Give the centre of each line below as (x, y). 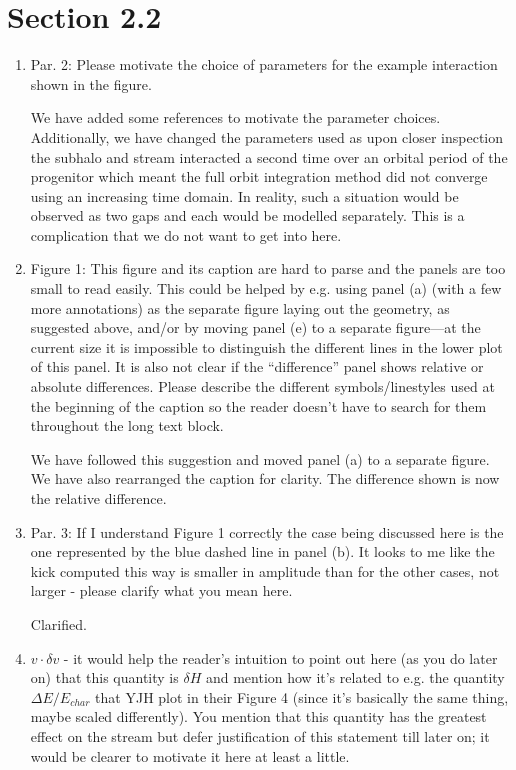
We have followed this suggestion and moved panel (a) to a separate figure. (260, 458)
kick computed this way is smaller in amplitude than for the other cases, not (265, 570)
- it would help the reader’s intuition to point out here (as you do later (280, 657)
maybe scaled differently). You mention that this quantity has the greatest (258, 716)
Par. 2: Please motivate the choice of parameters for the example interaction (264, 64)
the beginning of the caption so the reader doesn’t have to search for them (258, 405)
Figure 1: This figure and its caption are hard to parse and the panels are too (268, 268)
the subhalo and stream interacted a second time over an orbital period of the (269, 156)
